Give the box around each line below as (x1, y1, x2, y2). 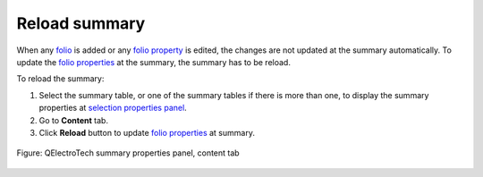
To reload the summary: (16, 73, 105, 84)
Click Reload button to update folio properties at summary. (38, 127, 255, 138)
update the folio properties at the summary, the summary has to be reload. (16, 56, 291, 67)
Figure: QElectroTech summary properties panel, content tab (16, 147, 241, 158)
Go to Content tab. (38, 114, 109, 125)
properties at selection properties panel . (38, 103, 187, 114)
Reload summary (16, 13, 146, 33)
